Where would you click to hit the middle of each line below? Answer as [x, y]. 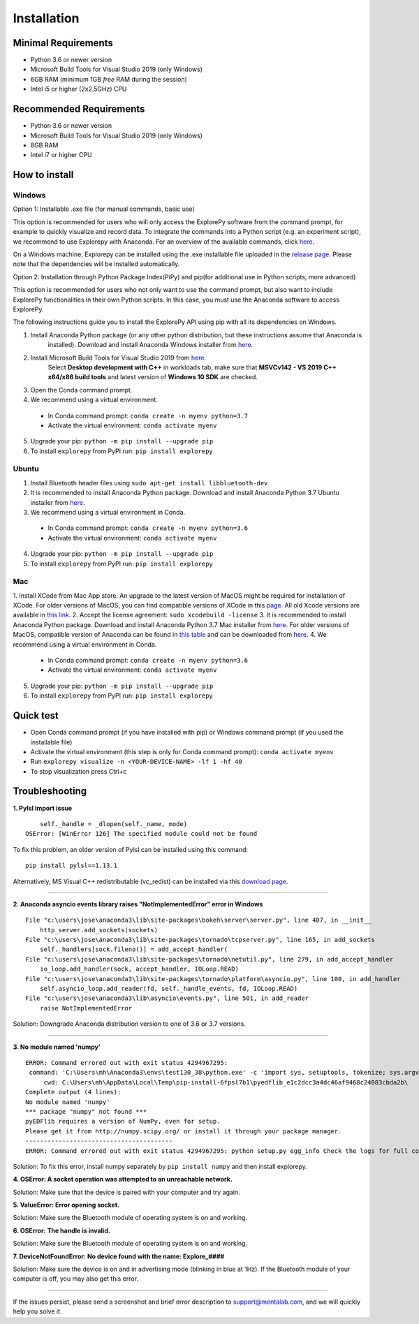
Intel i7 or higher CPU [61, 155]
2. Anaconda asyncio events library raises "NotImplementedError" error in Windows [138, 904]
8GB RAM [44, 145]
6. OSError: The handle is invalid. [62, 1230]
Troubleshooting [50, 792]
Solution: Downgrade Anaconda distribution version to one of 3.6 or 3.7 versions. [129, 1024]
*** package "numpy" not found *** [86, 1111]
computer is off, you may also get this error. [76, 1279]
